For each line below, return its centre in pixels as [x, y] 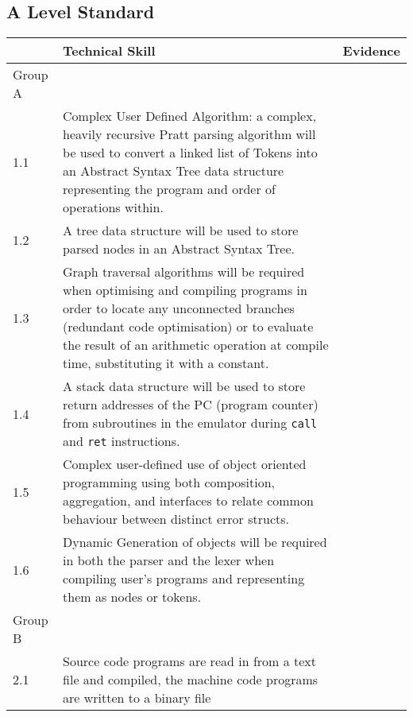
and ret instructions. [122, 441]
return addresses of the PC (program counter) [191, 405]
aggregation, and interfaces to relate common [188, 501]
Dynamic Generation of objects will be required [195, 542]
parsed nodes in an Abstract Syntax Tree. [179, 249]
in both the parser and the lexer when [169, 560]
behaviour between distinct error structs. [176, 519]
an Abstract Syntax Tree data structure [174, 171]
